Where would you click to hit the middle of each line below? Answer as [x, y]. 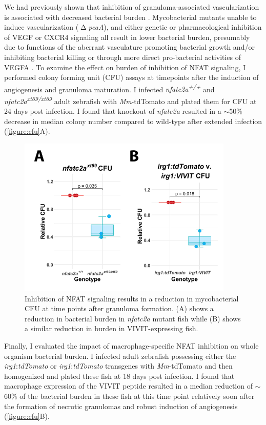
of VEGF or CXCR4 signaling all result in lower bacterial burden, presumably [127, 37]
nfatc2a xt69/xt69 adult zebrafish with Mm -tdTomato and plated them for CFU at [130, 100]
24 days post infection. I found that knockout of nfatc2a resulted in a [113, 111]
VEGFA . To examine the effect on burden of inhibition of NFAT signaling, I [125, 67]
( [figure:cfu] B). [27, 416]
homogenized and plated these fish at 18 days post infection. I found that [119, 376]
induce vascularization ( [42, 27]
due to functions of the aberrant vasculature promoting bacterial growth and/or [129, 47]
